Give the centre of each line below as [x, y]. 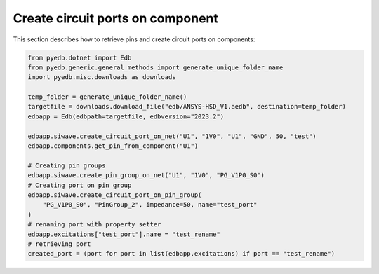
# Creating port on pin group [80, 185]
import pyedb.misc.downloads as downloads [102, 77]
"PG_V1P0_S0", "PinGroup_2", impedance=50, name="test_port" [150, 205]
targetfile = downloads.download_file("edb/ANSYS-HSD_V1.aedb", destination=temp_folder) [187, 107]
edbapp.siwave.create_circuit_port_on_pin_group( [115, 195]
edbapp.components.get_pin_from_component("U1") [113, 146]
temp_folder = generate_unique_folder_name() [107, 97]
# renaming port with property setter [94, 225]
